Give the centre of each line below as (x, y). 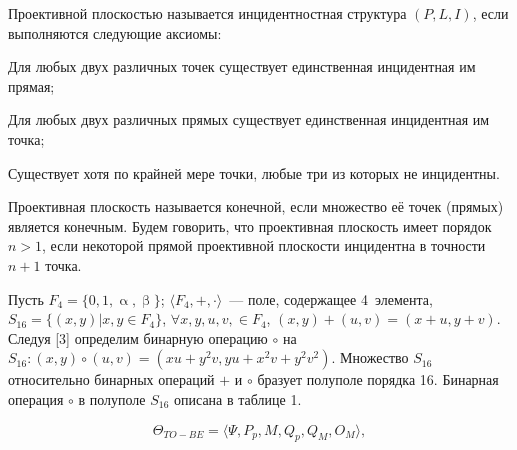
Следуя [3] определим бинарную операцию (138, 337)
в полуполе (112, 398)
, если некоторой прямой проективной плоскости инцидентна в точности (264, 245)
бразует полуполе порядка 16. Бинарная (378, 379)
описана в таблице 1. (238, 398)
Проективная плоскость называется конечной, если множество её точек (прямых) (256, 206)
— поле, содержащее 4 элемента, (331, 298)
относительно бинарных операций (111, 379)
